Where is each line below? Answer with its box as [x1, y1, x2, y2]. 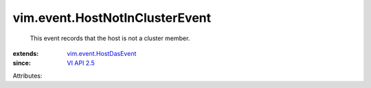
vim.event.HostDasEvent [67, 49, 137, 57]
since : [12, 59, 31, 68]
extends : [12, 49, 39, 57]
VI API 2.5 [67, 59, 95, 68]
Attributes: [12, 72, 43, 80]
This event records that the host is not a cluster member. [30, 34, 190, 42]
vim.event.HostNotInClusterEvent [12, 10, 212, 25]
